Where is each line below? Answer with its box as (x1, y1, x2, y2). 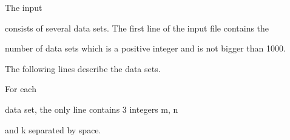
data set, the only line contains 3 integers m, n (5, 102, 178, 115)
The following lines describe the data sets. (5, 62, 161, 75)
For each (5, 82, 36, 95)
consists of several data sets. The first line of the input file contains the (5, 21, 269, 34)
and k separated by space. (5, 123, 101, 136)
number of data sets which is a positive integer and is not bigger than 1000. (5, 42, 286, 55)
